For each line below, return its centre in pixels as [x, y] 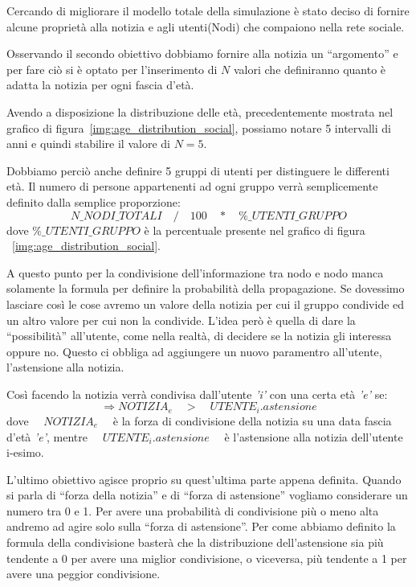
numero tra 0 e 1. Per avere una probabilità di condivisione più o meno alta [193, 510]
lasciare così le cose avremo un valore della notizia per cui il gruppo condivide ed [206, 304]
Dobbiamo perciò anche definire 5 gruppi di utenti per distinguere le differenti [198, 170]
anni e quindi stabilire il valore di [88, 144]
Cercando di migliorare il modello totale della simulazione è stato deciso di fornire [208, 10]
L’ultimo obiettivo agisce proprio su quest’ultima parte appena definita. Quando [204, 479]
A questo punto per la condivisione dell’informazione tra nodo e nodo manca [195, 272]
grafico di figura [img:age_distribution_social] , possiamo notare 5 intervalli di [199, 127]
